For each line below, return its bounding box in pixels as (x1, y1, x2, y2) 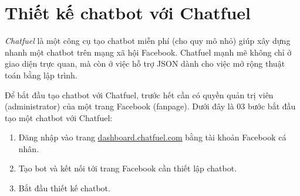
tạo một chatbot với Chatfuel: (5, 111, 113, 123)
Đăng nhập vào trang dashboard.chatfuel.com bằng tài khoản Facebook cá (18, 131, 286, 143)
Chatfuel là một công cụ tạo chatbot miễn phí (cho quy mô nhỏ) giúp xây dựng (5, 35, 291, 47)
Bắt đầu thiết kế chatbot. (18, 182, 110, 194)
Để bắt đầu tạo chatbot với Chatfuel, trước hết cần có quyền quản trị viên (5, 88, 274, 101)
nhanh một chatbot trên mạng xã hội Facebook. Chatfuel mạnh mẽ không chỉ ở (5, 46, 292, 58)
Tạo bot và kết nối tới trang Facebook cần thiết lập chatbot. (18, 162, 237, 174)
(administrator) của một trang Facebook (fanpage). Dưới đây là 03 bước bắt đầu (5, 100, 296, 112)
